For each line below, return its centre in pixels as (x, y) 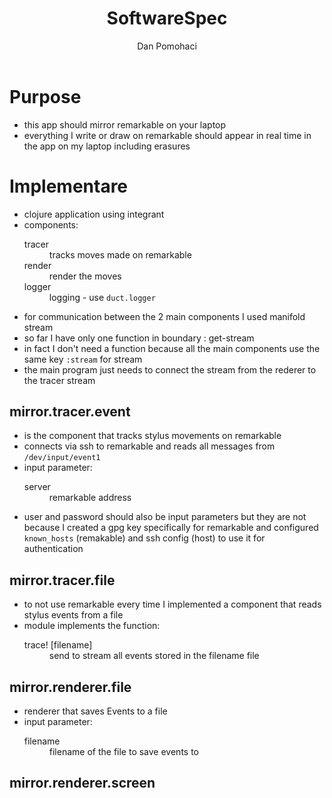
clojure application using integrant (94, 214)
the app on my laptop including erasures (107, 146)
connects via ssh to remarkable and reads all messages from (149, 446)
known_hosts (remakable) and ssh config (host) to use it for (144, 538)
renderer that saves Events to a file (95, 711)
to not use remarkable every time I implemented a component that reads (172, 604)
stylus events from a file (73, 615)
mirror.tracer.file (62, 580)
